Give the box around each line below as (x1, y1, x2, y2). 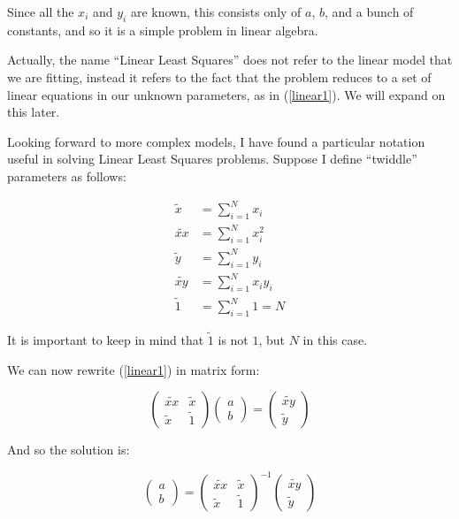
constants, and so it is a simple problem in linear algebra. (7, 20, 318, 39)
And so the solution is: (7, 440, 130, 459)
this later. (7, 103, 60, 121)
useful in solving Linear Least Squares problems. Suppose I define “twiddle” (7, 149, 417, 168)
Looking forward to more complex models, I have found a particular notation (7, 132, 425, 150)
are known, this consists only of (130, 3, 302, 20)
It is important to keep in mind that (7, 331, 204, 349)
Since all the (7, 3, 74, 20)
